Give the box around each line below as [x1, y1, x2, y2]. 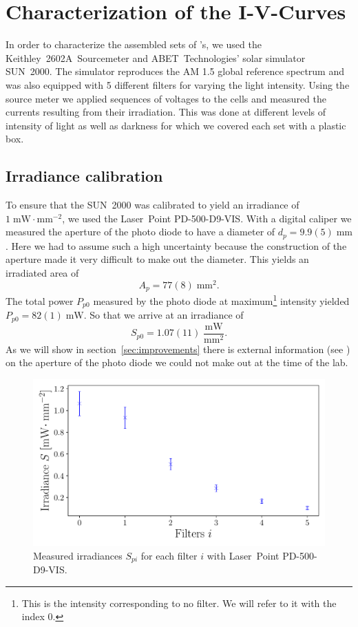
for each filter [140, 548, 198, 562]
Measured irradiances [33, 548, 123, 562]
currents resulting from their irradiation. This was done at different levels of [6, 105, 326, 119]
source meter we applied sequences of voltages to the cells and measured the [6, 91, 326, 105]
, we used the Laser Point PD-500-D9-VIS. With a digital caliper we [62, 211, 352, 225]
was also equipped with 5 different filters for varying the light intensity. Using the [6, 77, 350, 92]
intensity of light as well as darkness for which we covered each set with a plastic [6, 118, 346, 132]
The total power [6, 293, 74, 308]
